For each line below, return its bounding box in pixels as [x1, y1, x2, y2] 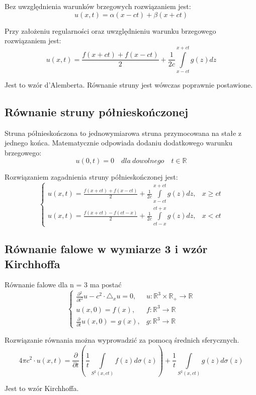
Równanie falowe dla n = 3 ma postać [5, 279, 122, 290]
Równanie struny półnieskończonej [5, 104, 189, 119]
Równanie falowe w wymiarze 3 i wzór [5, 241, 208, 257]
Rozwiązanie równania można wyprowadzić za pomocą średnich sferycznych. [5, 334, 239, 345]
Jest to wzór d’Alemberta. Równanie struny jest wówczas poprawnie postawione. [5, 79, 253, 90]
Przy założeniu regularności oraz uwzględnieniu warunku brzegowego [5, 25, 216, 36]
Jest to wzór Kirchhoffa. [5, 383, 79, 393]
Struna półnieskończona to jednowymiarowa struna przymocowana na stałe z [5, 127, 242, 138]
